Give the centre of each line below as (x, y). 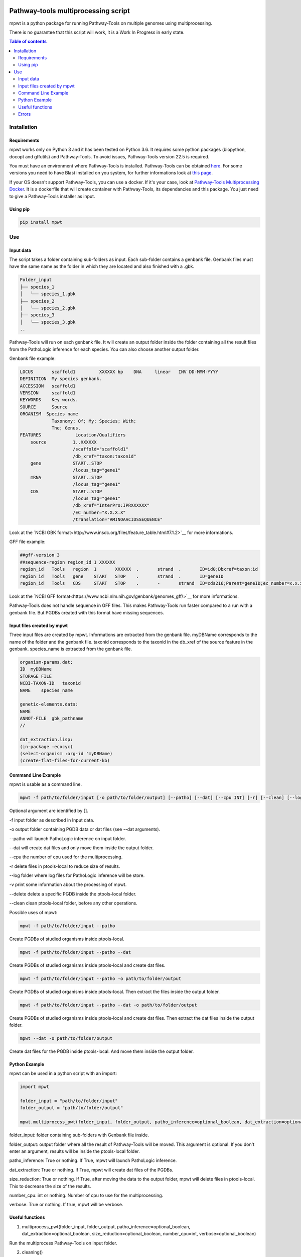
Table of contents (28, 41)
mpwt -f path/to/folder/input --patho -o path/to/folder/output (101, 978)
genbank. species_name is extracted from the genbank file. (71, 649)
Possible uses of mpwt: (33, 912)
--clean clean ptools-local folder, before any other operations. (73, 903)
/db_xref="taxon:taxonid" (105, 456)
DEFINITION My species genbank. (61, 379)
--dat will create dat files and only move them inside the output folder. (82, 848)
